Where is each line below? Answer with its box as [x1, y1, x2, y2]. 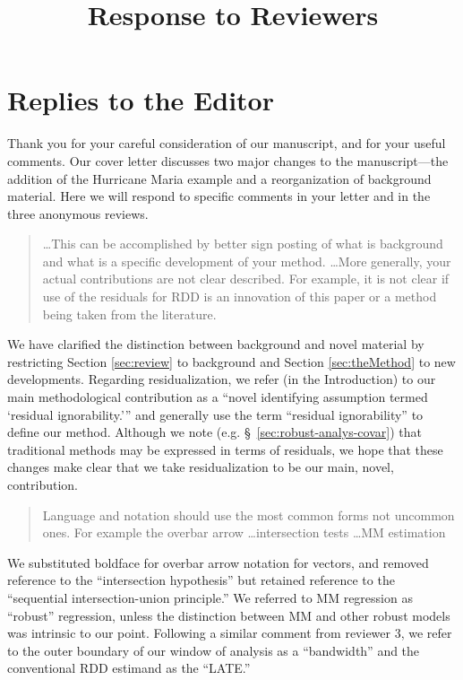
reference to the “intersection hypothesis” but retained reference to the [7, 571, 395, 589]
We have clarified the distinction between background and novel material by [7, 335, 424, 353]
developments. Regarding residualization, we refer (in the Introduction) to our [7, 370, 436, 388]
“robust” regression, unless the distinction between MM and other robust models [7, 606, 450, 624]
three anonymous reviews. [7, 204, 149, 222]
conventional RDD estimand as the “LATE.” [7, 658, 251, 677]
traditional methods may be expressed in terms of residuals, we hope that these [7, 440, 443, 458]
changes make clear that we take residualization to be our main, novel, [7, 458, 394, 476]
